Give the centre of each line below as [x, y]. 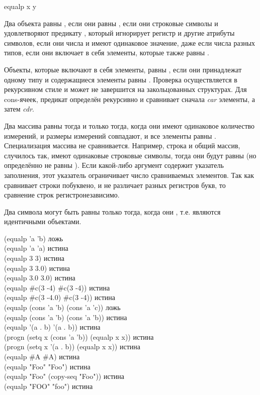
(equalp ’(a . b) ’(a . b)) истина [52, 327]
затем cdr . [19, 109]
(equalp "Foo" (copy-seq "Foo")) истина [64, 376]
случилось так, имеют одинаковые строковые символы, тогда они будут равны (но [130, 155]
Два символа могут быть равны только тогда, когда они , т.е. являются [112, 211]
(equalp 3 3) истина [34, 258]
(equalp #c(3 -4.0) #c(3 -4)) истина [60, 297]
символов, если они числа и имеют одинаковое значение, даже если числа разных [130, 42]
